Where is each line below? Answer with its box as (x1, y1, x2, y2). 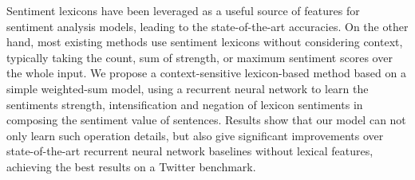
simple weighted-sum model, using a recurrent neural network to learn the (6, 80, 369, 96)
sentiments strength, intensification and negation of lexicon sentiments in (6, 96, 363, 112)
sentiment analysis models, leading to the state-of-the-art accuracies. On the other (6, 18, 409, 34)
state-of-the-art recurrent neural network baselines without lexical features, (6, 143, 373, 159)
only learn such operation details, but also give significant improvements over (6, 127, 384, 143)
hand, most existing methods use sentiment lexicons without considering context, (6, 33, 403, 50)
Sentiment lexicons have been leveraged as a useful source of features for (6, 2, 360, 18)
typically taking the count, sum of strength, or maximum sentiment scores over (6, 49, 393, 65)
